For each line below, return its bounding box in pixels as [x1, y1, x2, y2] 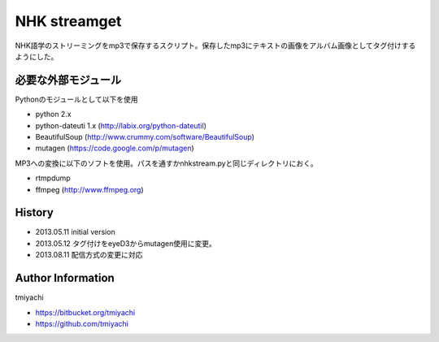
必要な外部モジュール [15, 73, 122, 87]
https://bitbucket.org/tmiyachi [35, 307, 136, 317]
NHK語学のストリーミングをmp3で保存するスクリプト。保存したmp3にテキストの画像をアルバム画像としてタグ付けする [15, 41, 416, 50]
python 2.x [35, 110, 72, 119]
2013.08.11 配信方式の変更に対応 [35, 250, 143, 260]
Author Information [15, 271, 115, 285]
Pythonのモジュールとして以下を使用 [15, 94, 138, 104]
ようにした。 [15, 51, 59, 61]
